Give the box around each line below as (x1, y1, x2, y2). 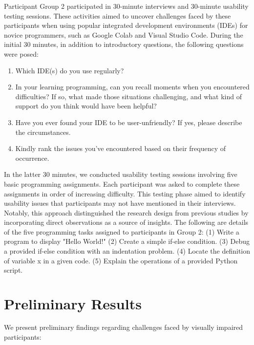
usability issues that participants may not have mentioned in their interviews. (4, 198, 236, 208)
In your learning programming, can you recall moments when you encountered (15, 82, 250, 92)
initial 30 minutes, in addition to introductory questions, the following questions (4, 39, 244, 49)
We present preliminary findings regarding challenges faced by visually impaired (4, 322, 243, 332)
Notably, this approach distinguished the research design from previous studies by (4, 207, 249, 217)
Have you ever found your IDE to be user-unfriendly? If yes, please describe (15, 117, 242, 127)
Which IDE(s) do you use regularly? (15, 65, 124, 75)
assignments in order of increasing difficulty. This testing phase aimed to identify (4, 188, 246, 198)
